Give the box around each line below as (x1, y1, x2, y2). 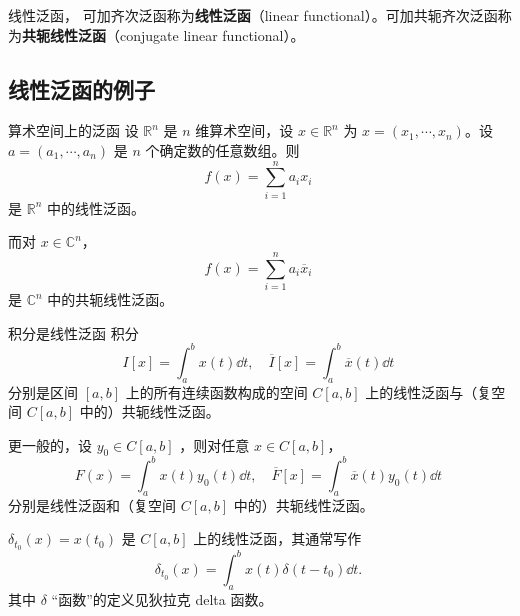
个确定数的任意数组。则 (145, 139, 300, 160)
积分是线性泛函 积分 (8, 322, 139, 343)
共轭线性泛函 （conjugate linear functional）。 (22, 24, 305, 45)
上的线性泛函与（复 (365, 381, 492, 402)
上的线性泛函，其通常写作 (193, 528, 362, 549)
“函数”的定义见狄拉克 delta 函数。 (51, 588, 273, 609)
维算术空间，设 (195, 120, 294, 141)
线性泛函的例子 (8, 73, 155, 104)
